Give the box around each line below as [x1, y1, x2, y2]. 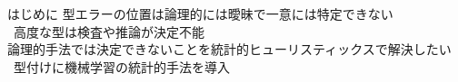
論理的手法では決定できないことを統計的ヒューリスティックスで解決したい [7, 40, 452, 59]
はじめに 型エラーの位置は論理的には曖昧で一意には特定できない [7, 5, 393, 23]
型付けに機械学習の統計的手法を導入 [13, 57, 230, 76]
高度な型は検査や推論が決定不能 [13, 22, 204, 41]
